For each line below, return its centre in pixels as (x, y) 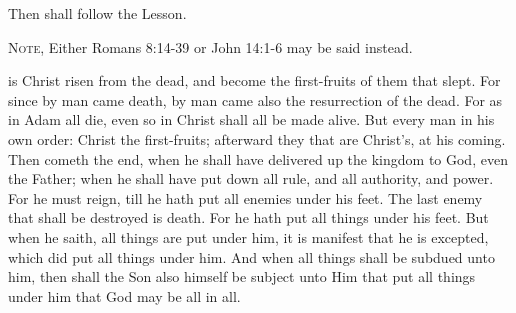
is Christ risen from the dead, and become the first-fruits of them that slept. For (254, 80)
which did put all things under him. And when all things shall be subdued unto (251, 256)
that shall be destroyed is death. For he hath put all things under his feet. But (248, 217)
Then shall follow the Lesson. (97, 13)
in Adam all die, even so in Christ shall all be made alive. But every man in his (251, 119)
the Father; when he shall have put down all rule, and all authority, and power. (251, 178)
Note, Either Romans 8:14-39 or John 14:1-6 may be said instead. (210, 46)
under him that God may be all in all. (124, 295)
